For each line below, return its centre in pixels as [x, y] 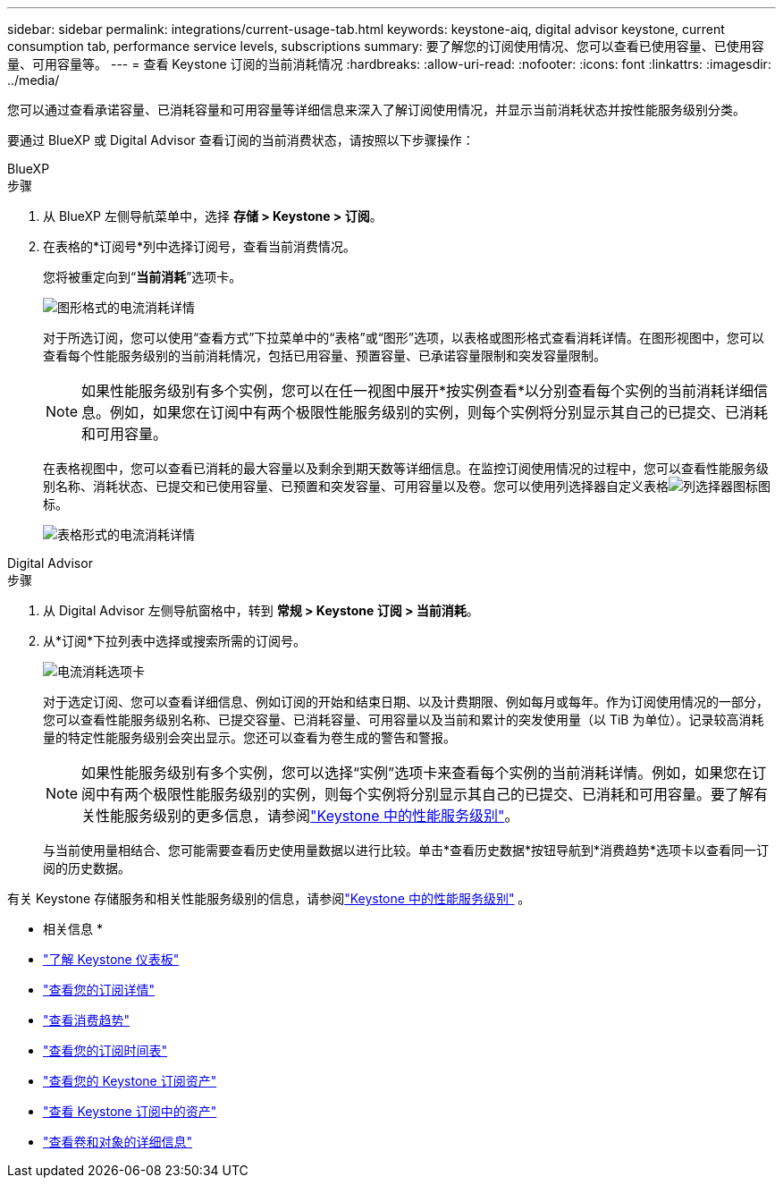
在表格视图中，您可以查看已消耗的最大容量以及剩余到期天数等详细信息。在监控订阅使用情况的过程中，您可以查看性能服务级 [406, 468]
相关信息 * [73, 929]
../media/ [34, 80]
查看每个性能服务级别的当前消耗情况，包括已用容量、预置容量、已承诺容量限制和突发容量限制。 [324, 355]
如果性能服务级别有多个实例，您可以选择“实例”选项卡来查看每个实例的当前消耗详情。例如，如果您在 [417, 773]
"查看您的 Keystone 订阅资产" [130, 1081]
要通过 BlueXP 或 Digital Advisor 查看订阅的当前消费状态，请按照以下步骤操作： [241, 140]
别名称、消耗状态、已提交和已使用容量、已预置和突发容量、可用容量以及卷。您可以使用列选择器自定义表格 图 [407, 486]
